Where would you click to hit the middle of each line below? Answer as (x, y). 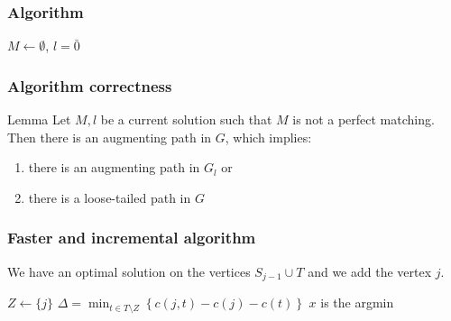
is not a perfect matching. (364, 119)
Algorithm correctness (90, 85)
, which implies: (268, 137)
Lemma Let (39, 119)
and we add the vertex (370, 271)
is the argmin (357, 303)
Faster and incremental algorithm (132, 238)
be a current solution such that (186, 119)
